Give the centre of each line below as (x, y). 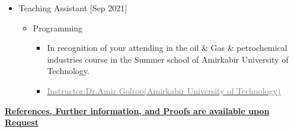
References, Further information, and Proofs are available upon (137, 110)
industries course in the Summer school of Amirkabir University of (168, 59)
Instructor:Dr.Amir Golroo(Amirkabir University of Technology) (164, 90)
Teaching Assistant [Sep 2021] (73, 8)
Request (22, 122)
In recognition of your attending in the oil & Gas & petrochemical (167, 48)
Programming (58, 28)
